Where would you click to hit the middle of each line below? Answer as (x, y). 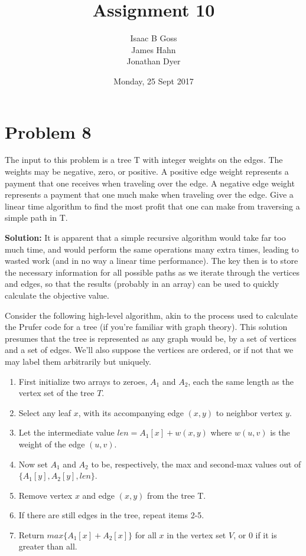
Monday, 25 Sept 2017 (154, 81)
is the (280, 432)
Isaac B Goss (154, 38)
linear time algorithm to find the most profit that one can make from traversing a (152, 206)
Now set (33, 464)
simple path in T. (36, 218)
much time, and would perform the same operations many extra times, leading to (152, 249)
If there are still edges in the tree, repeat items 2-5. (111, 515)
